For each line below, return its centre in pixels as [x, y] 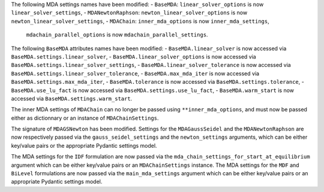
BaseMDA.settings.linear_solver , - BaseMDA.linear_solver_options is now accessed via [133, 56]
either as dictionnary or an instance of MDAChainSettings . [85, 118]
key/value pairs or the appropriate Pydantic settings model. [84, 145]
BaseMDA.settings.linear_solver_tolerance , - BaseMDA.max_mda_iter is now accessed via [135, 73]
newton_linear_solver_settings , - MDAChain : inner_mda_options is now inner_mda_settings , [140, 21]
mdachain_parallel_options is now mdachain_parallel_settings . [117, 35]
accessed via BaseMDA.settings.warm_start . [72, 98]
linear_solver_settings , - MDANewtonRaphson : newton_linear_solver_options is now [129, 13]
